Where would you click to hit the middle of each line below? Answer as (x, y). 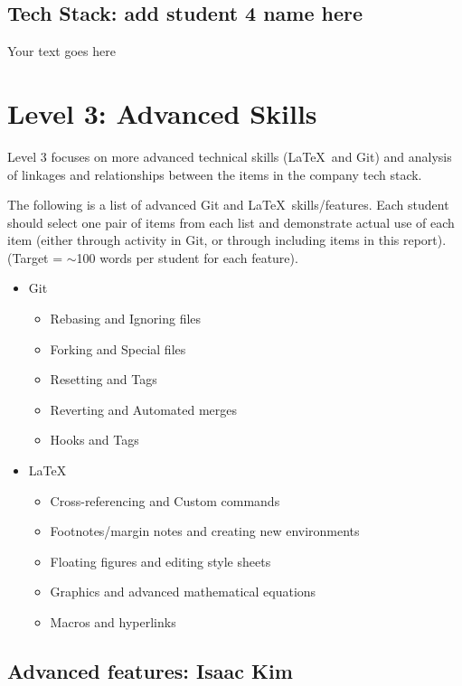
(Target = (35, 257)
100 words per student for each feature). (187, 257)
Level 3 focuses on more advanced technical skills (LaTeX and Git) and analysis (230, 156)
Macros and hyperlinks (113, 622)
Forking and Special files (118, 348)
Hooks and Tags (94, 440)
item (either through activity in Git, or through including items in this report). (227, 240)
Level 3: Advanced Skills (162, 113)
